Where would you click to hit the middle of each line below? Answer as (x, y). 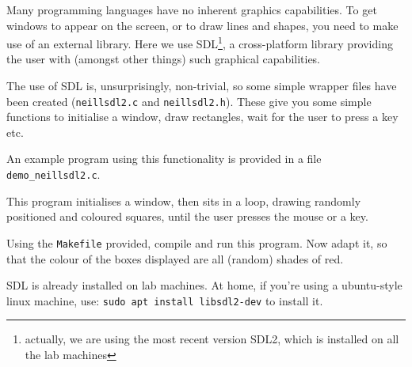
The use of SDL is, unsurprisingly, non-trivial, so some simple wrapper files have (202, 86)
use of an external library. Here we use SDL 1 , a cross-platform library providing (200, 42)
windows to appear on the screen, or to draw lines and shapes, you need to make (202, 25)
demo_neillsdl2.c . (53, 174)
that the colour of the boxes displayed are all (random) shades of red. (175, 258)
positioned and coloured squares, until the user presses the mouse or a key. (187, 216)
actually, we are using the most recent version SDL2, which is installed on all (212, 339)
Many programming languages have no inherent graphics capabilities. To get (192, 9)
